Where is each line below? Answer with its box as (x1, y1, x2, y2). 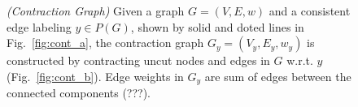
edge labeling (7, 18, 72, 35)
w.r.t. (286, 52, 313, 69)
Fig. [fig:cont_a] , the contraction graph (7, 34, 204, 51)
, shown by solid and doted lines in (130, 18, 304, 35)
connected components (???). (7, 84, 151, 101)
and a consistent (268, 2, 351, 19)
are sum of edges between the (204, 67, 351, 84)
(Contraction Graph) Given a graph (7, 2, 185, 19)
